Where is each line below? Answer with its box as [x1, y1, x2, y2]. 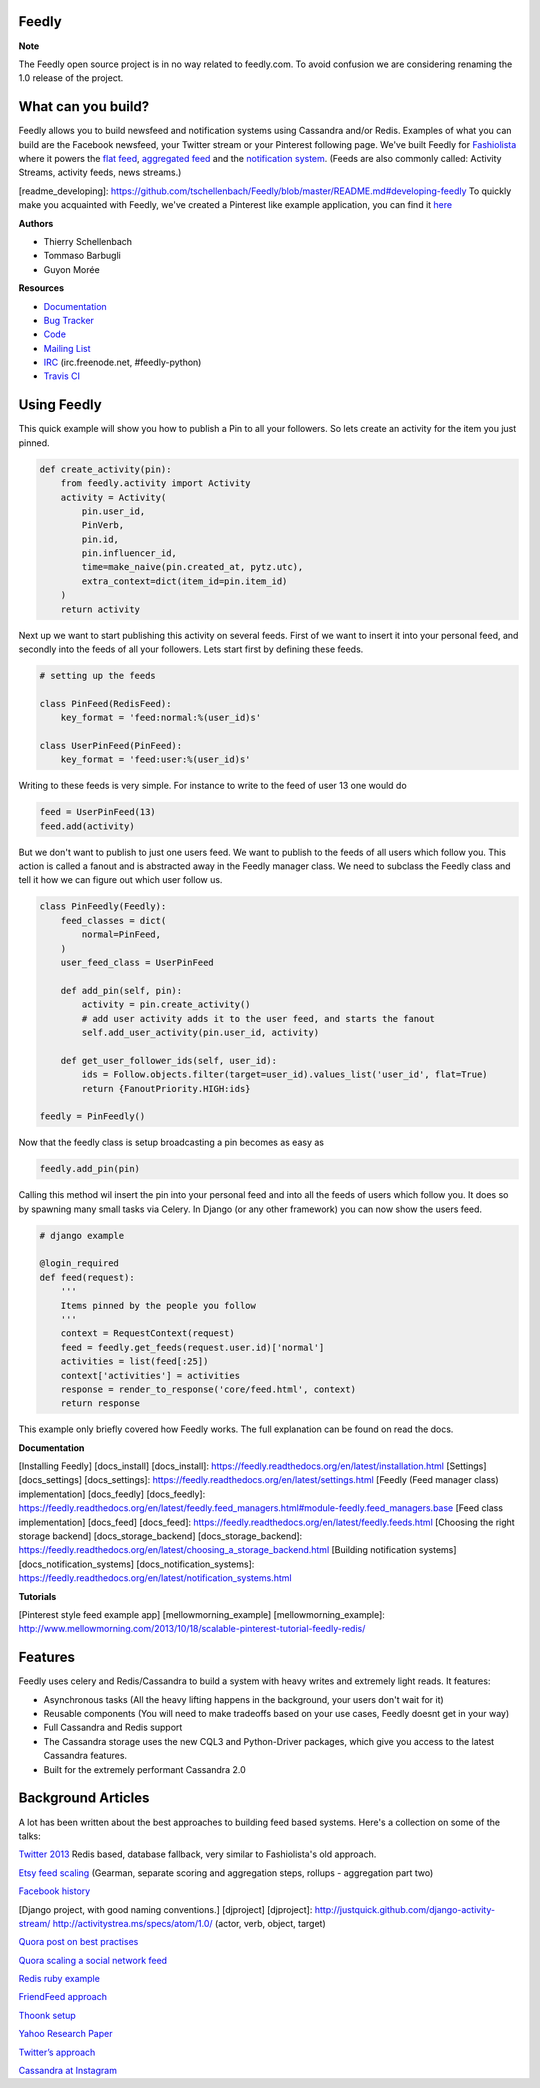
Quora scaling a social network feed [18, 1954, 168, 1966]
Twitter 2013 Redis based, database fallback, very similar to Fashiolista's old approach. [18, 1848, 377, 1860]
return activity [60, 603, 140, 615]
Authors [18, 217, 54, 229]
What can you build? [18, 98, 150, 115]
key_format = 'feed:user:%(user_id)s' [60, 754, 251, 765]
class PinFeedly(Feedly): [39, 901, 167, 912]
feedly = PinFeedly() [39, 1111, 146, 1122]
